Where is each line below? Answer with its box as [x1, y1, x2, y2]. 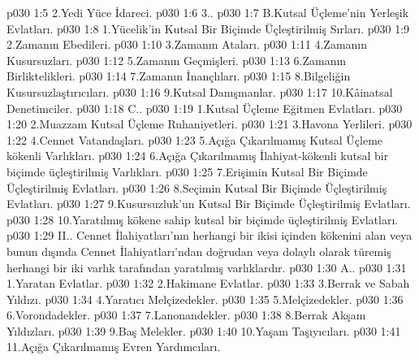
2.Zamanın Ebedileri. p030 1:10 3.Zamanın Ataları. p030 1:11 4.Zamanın [6, 36, 368, 53]
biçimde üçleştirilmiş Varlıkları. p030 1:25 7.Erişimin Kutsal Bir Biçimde [6, 163, 368, 180]
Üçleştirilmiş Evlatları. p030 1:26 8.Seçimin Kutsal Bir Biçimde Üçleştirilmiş [6, 179, 387, 196]
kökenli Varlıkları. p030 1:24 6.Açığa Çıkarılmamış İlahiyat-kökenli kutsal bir [6, 147, 389, 164]
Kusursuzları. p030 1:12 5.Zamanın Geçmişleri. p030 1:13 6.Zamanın [6, 51, 347, 68]
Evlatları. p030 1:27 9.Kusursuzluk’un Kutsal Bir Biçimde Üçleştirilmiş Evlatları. [6, 195, 411, 212]
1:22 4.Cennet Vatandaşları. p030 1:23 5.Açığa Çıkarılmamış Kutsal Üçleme [6, 131, 383, 148]
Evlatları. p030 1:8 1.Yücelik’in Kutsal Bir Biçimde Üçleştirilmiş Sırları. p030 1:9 [6, 20, 410, 37]
